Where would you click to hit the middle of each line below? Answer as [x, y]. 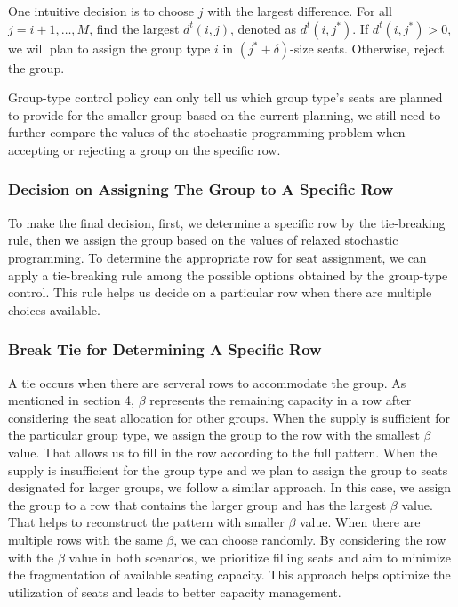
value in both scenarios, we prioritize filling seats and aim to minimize [260, 557]
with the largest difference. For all [300, 11]
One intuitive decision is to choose [101, 11]
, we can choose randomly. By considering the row [310, 539]
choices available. [54, 309]
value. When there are [360, 522]
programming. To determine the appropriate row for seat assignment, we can [217, 257]
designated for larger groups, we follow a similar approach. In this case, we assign [230, 487]
